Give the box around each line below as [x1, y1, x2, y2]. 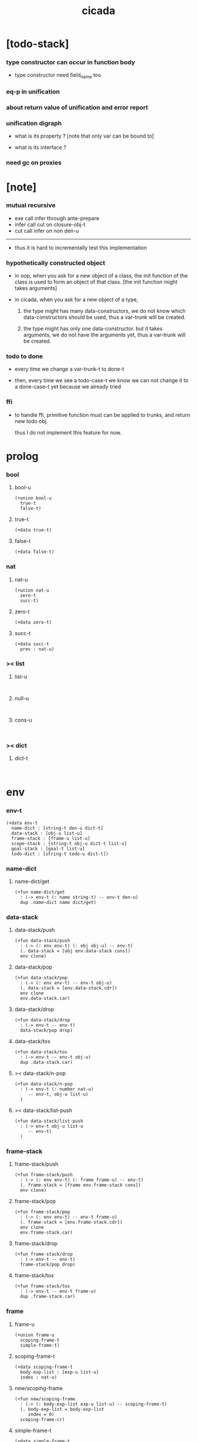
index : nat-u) [20, 1374, 57, 1380]
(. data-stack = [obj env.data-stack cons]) [20, 948, 131, 954]
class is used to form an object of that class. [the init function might [14, 278, 178, 286]
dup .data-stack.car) [20, 1060, 73, 1066]
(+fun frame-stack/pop [14, 1209, 70, 1215]
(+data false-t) [14, 549, 55, 555]
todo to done [6, 352, 43, 360]
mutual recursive [6, 201, 56, 209]
